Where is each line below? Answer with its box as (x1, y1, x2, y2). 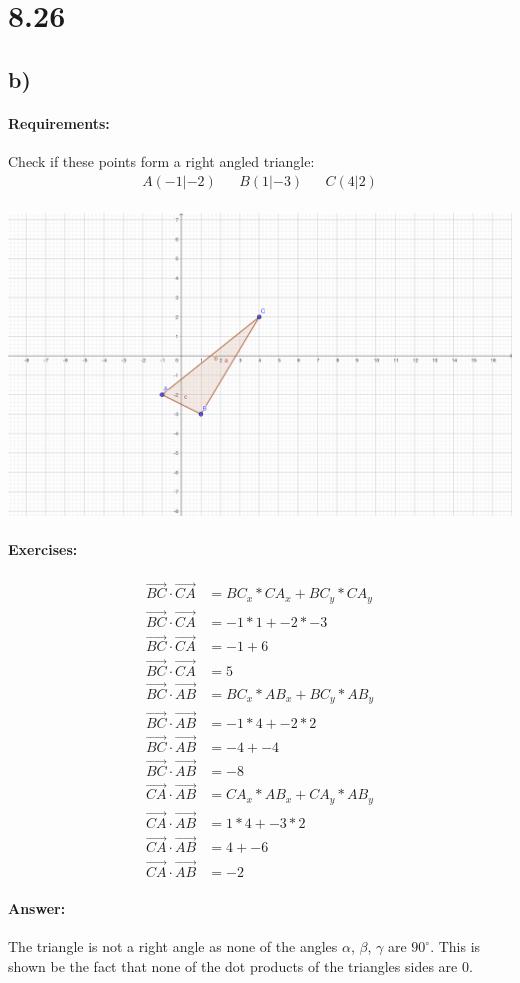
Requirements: (8, 112, 110, 133)
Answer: (8, 898, 66, 919)
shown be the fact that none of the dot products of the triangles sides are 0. (8, 955, 473, 976)
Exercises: (8, 538, 78, 559)
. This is (430, 936, 481, 957)
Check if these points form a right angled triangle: (8, 150, 315, 171)
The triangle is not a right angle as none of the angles (8, 936, 338, 957)
